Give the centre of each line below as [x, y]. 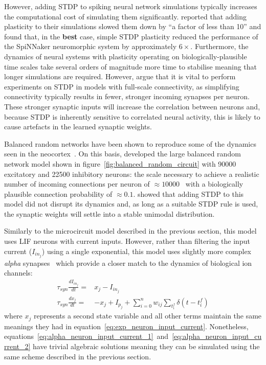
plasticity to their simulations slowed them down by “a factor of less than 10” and [133, 26]
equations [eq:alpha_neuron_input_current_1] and [86, 336]
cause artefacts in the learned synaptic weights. [78, 127]
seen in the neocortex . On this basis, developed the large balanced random [123, 154]
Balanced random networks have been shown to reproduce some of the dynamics [130, 143]
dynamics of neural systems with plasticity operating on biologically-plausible [126, 56]
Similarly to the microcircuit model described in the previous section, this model [130, 231]
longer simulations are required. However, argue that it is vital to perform [120, 76]
